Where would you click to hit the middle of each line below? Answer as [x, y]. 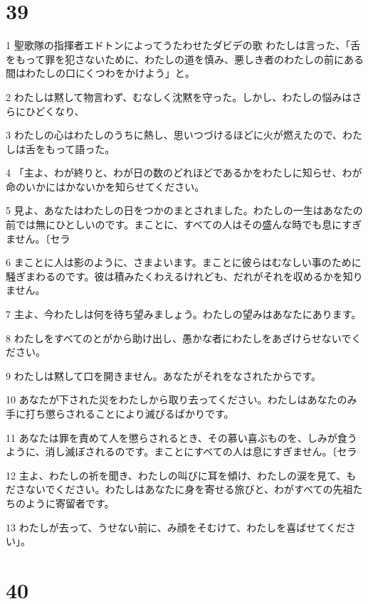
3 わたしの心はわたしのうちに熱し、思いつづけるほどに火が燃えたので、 [174, 135]
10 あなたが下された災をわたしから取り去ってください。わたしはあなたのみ [182, 399]
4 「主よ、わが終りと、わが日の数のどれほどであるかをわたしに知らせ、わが [184, 173]
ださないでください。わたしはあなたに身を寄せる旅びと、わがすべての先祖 [179, 489]
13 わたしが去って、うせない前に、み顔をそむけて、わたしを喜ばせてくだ [176, 527]
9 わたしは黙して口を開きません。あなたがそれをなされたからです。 [164, 375]
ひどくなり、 [55, 111]
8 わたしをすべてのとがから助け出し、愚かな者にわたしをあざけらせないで [179, 338]
